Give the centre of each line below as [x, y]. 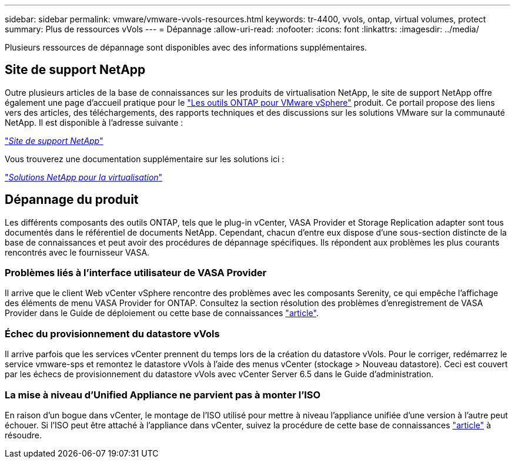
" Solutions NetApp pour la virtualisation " [84, 177]
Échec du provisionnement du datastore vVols [112, 333]
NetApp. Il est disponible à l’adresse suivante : [94, 122]
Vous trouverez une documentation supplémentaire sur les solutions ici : [145, 159]
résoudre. [24, 435]
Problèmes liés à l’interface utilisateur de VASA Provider [136, 273]
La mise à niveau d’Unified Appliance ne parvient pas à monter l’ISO [163, 395]
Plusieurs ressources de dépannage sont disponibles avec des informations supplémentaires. [186, 47]
